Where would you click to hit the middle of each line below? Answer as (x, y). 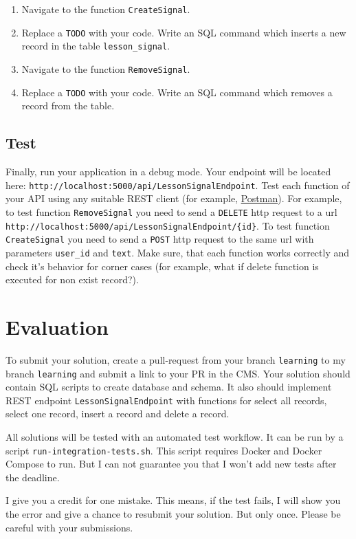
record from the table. (68, 106)
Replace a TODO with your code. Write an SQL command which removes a (177, 92)
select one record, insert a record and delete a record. (118, 414)
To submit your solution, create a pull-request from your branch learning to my (176, 359)
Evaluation (57, 326)
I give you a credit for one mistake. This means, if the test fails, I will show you (173, 500)
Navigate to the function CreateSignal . (106, 9)
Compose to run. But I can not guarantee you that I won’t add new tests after (171, 464)
